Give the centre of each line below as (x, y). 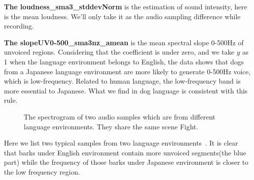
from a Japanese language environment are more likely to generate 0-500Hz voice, (127, 71)
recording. (19, 26)
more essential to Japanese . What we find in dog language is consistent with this (126, 90)
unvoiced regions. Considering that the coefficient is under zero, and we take (119, 52)
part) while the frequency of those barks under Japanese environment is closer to (126, 162)
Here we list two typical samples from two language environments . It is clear (121, 143)
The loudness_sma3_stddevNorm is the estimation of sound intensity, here (126, 6)
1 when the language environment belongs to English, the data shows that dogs (124, 61)
